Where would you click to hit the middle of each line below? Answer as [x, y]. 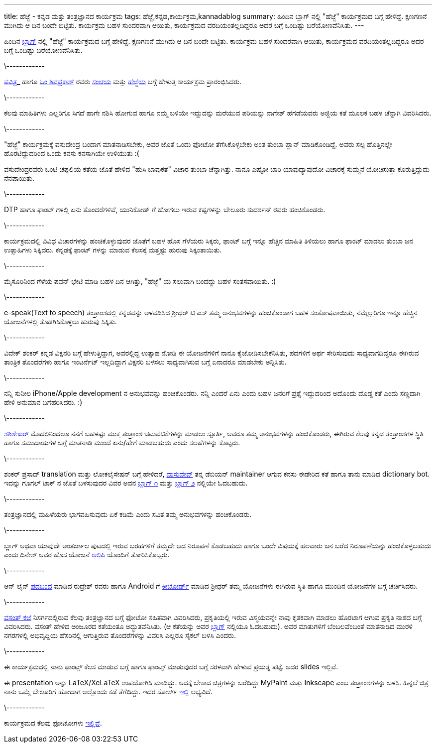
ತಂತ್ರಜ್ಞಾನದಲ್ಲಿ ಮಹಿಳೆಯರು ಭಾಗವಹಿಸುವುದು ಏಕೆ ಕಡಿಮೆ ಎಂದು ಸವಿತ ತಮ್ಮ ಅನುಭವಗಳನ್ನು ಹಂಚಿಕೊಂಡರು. [128, 514]
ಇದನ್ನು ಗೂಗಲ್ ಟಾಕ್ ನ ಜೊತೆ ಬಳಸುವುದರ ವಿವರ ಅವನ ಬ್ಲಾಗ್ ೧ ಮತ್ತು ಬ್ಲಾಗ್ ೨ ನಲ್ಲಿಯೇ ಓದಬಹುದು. [126, 483]
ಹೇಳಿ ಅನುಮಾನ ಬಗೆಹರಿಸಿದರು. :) [43, 402]
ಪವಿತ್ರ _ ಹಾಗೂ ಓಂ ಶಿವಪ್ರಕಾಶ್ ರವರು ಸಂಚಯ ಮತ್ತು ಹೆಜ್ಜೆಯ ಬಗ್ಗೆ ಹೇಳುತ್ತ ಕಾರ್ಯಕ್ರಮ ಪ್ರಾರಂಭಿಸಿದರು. [123, 81]
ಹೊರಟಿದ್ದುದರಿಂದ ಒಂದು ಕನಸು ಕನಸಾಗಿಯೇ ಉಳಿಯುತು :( [72, 153]
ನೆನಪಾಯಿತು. [19, 178]
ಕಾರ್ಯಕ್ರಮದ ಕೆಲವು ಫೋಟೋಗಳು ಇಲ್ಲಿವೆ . [53, 723]
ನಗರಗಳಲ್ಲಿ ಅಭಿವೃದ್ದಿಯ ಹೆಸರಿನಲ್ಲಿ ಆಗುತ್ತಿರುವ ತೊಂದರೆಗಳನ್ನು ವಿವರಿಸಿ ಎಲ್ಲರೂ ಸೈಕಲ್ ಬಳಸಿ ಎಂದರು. [120, 635]
